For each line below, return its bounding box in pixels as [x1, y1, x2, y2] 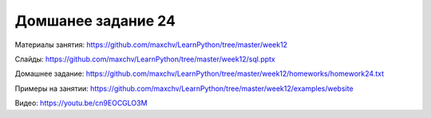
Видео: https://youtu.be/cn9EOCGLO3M [14, 98, 148, 108]
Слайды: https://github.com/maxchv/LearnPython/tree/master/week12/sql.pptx [14, 54, 275, 64]
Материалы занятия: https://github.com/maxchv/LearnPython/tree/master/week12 [14, 40, 287, 49]
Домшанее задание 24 [14, 12, 176, 29]
